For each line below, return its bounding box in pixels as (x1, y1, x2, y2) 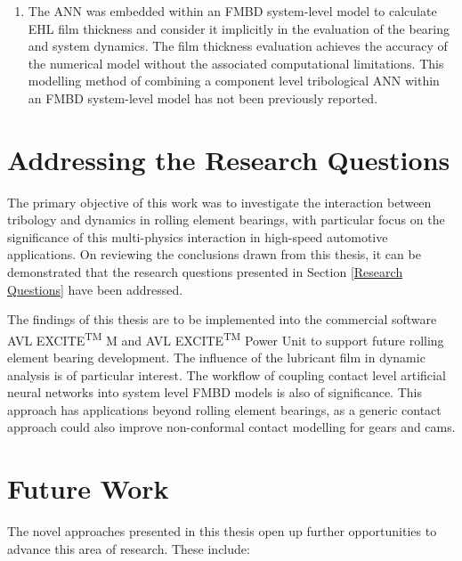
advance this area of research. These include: (7, 539, 250, 557)
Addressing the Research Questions (7, 141, 450, 177)
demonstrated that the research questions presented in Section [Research (7, 263, 403, 281)
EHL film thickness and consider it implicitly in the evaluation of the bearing (28, 19, 450, 37)
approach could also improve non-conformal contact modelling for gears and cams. (7, 418, 456, 436)
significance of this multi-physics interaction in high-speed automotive (7, 227, 388, 246)
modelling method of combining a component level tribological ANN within (28, 71, 440, 90)
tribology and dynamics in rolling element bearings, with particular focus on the (7, 210, 445, 229)
